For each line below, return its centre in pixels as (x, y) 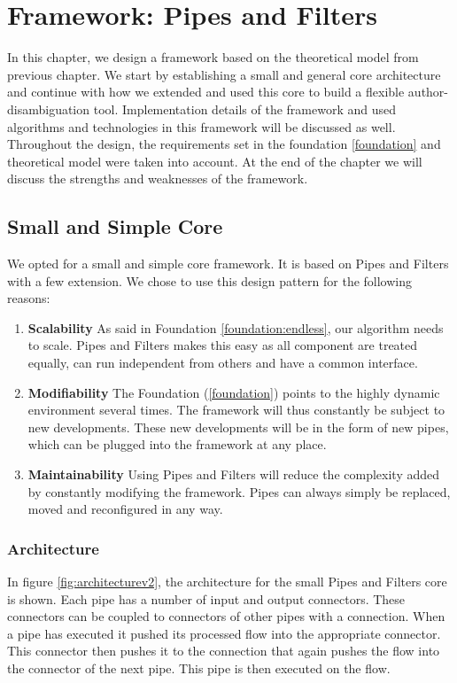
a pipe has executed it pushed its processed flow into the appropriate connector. (224, 633)
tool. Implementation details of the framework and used (244, 109)
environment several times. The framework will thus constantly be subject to (236, 410)
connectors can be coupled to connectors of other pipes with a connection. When (226, 616)
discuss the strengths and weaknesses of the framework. (158, 179)
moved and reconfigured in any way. (125, 509)
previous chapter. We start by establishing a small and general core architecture (224, 74)
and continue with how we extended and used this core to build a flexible (206, 92)
